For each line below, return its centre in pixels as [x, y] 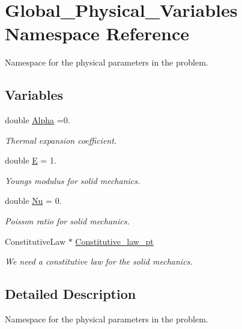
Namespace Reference [97, 33]
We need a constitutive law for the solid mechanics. [99, 261]
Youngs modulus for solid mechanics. [73, 180]
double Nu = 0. [33, 201]
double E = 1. [31, 160]
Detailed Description [71, 294]
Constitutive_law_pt [114, 241]
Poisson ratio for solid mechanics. [67, 221]
